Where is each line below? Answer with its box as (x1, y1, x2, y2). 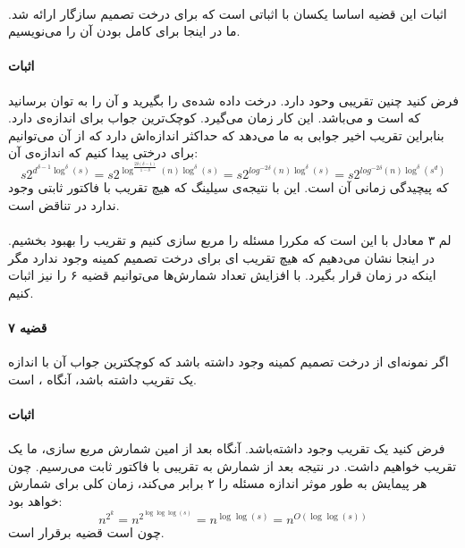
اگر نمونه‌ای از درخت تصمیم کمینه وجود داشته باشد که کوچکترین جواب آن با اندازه (8, 352, 449, 371)
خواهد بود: (8, 491, 63, 510)
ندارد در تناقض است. (8, 195, 120, 214)
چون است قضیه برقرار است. (8, 522, 165, 541)
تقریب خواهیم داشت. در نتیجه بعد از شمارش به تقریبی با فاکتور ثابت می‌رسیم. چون (8, 456, 457, 475)
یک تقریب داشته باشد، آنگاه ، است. (8, 369, 198, 388)
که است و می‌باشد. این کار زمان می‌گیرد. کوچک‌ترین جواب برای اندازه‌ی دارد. (8, 108, 421, 127)
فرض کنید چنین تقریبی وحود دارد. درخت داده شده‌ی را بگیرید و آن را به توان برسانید (8, 90, 459, 109)
